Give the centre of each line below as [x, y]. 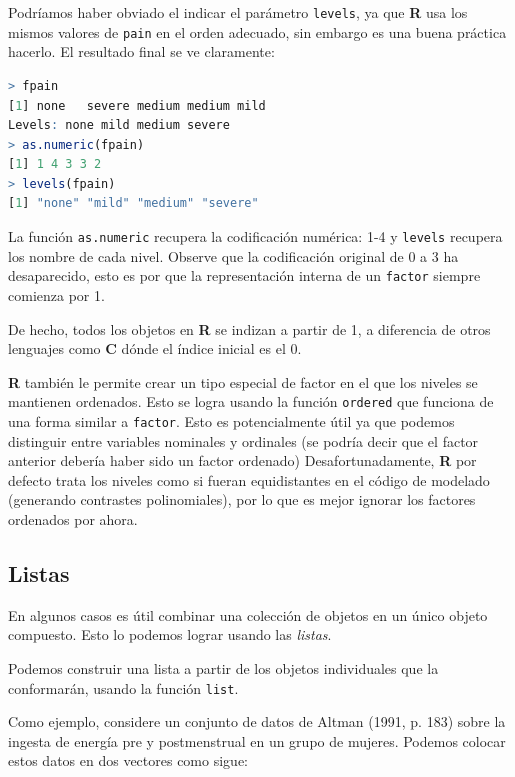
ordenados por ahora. [73, 519]
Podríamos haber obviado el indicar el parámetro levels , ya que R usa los [238, 12]
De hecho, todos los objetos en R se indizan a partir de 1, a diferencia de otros [249, 328]
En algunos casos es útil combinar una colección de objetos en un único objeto [248, 614]
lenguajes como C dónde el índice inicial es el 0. [155, 348]
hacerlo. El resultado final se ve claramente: [141, 51]
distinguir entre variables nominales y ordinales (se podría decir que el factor [243, 440]
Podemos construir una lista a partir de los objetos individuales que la [223, 668]
